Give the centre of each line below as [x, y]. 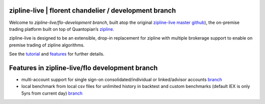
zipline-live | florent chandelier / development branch [93, 10]
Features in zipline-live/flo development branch [83, 68]
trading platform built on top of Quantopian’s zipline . [62, 29]
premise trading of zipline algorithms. [47, 45]
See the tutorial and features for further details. [57, 54]
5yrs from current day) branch [52, 93]
